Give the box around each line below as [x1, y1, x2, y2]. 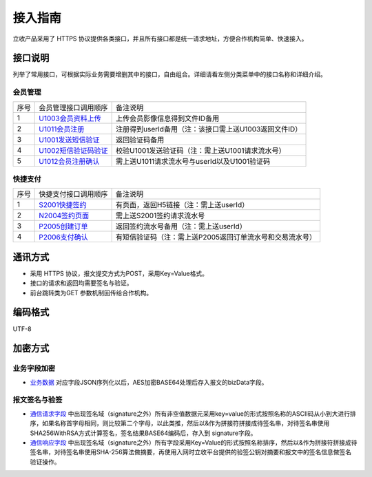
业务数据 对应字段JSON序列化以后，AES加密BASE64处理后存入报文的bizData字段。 [30, 378, 268, 386]
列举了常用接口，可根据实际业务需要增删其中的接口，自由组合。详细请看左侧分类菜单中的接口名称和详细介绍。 [12, 70, 327, 78]
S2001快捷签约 [39, 200, 87, 210]
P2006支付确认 [39, 233, 89, 242]
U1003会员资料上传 [39, 114, 101, 123]
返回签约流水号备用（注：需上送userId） [115, 222, 247, 231]
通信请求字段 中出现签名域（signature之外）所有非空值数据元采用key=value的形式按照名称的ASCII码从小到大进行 [30, 410, 351, 418]
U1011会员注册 [39, 124, 85, 134]
